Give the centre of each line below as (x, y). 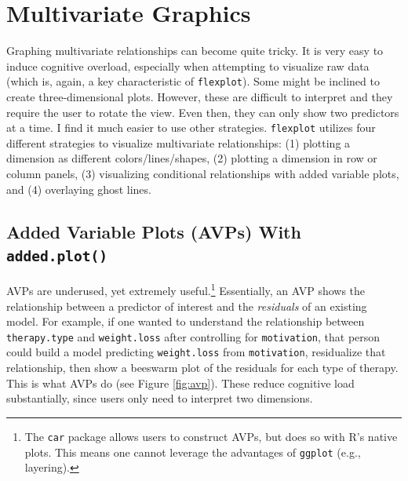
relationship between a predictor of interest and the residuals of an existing (187, 306)
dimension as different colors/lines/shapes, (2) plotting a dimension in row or (192, 158)
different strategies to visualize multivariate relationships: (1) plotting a (178, 142)
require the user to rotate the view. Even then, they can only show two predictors (203, 112)
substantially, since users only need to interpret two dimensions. (160, 398)
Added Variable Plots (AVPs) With (154, 231)
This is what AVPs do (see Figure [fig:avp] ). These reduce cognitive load (180, 383)
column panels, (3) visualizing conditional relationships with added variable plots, (203, 173)
